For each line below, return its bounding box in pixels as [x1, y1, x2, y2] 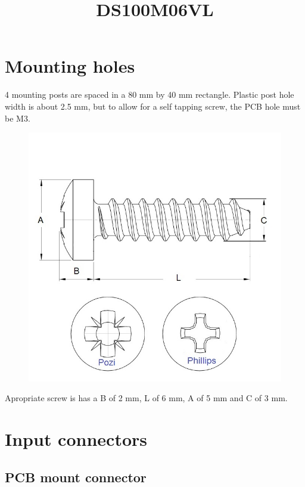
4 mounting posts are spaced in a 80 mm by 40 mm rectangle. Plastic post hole [5, 88, 294, 101]
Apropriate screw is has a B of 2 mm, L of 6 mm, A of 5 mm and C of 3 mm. [5, 392, 288, 404]
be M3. [5, 111, 30, 124]
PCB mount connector [5, 467, 147, 486]
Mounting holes [5, 54, 135, 78]
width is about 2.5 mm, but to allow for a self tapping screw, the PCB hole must [5, 100, 301, 112]
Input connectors [5, 427, 147, 451]
